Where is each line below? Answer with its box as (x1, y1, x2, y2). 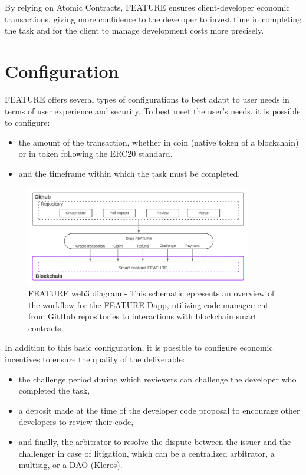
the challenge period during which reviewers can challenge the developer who (18, 372, 297, 385)
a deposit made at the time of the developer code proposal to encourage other (18, 404, 300, 416)
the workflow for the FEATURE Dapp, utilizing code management (28, 298, 269, 311)
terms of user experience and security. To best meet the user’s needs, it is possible (5, 104, 301, 117)
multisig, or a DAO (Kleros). (18, 458, 123, 471)
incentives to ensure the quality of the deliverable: (5, 353, 185, 365)
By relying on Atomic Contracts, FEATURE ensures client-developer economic (5, 1, 290, 13)
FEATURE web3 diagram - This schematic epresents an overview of (28, 287, 275, 299)
